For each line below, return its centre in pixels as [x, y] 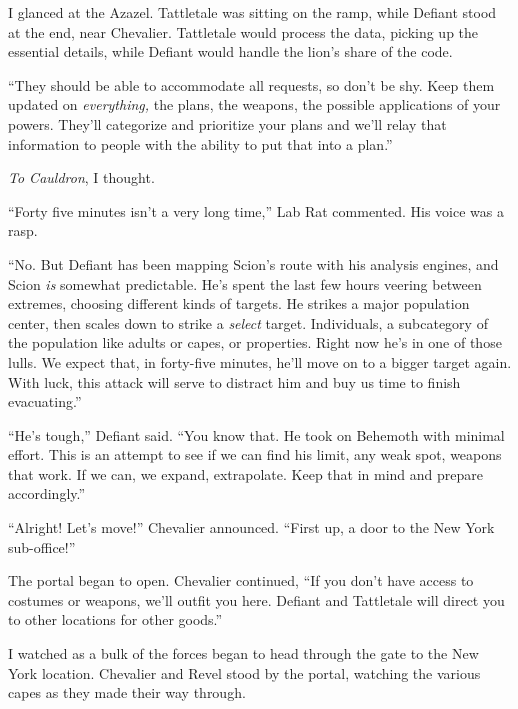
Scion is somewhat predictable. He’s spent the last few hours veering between [245, 283]
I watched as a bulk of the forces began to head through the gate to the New [243, 653]
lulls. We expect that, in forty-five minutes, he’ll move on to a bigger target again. [260, 361]
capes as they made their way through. [127, 692]
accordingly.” [47, 493]
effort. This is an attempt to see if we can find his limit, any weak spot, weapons [255, 454]
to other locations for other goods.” [115, 619]
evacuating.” [45, 401]
